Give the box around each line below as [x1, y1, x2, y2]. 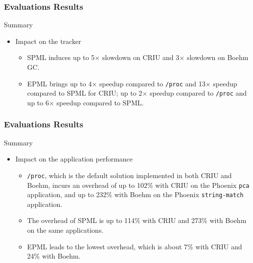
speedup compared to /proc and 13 [99, 78, 206, 88]
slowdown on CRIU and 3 [102, 52, 180, 62]
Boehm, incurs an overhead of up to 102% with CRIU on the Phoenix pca [27, 180, 250, 190]
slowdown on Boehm [186, 52, 249, 62]
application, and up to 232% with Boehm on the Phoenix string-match [27, 189, 244, 200]
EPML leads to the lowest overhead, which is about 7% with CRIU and [27, 241, 242, 251]
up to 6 [27, 97, 49, 107]
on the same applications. [27, 225, 104, 235]
